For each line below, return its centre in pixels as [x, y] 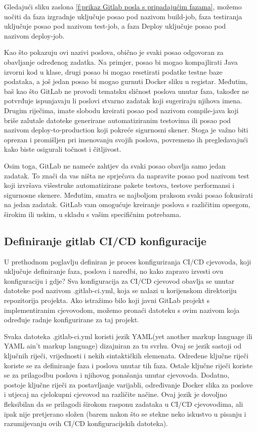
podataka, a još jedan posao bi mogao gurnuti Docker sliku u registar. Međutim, [126, 81]
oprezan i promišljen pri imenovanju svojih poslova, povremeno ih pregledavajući [126, 139]
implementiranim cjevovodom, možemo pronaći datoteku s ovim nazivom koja [122, 310]
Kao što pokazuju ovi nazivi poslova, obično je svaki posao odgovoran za [114, 52]
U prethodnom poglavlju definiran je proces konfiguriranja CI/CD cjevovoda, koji [128, 261]
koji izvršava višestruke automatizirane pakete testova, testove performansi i [119, 185]
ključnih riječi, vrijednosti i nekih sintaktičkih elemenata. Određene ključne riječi [126, 356]
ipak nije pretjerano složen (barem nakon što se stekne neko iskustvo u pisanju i [125, 413]
